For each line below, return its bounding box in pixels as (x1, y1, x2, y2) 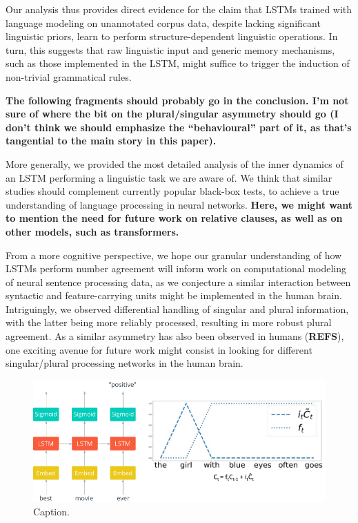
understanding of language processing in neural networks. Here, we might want (6, 197, 353, 211)
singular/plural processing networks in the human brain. (6, 356, 243, 370)
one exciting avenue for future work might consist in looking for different (6, 342, 312, 356)
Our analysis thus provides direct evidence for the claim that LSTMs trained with (6, 2, 352, 16)
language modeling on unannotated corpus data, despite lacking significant (6, 15, 321, 30)
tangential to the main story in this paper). (6, 133, 217, 148)
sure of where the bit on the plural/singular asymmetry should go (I (6, 106, 339, 121)
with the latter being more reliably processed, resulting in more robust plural (6, 315, 332, 330)
